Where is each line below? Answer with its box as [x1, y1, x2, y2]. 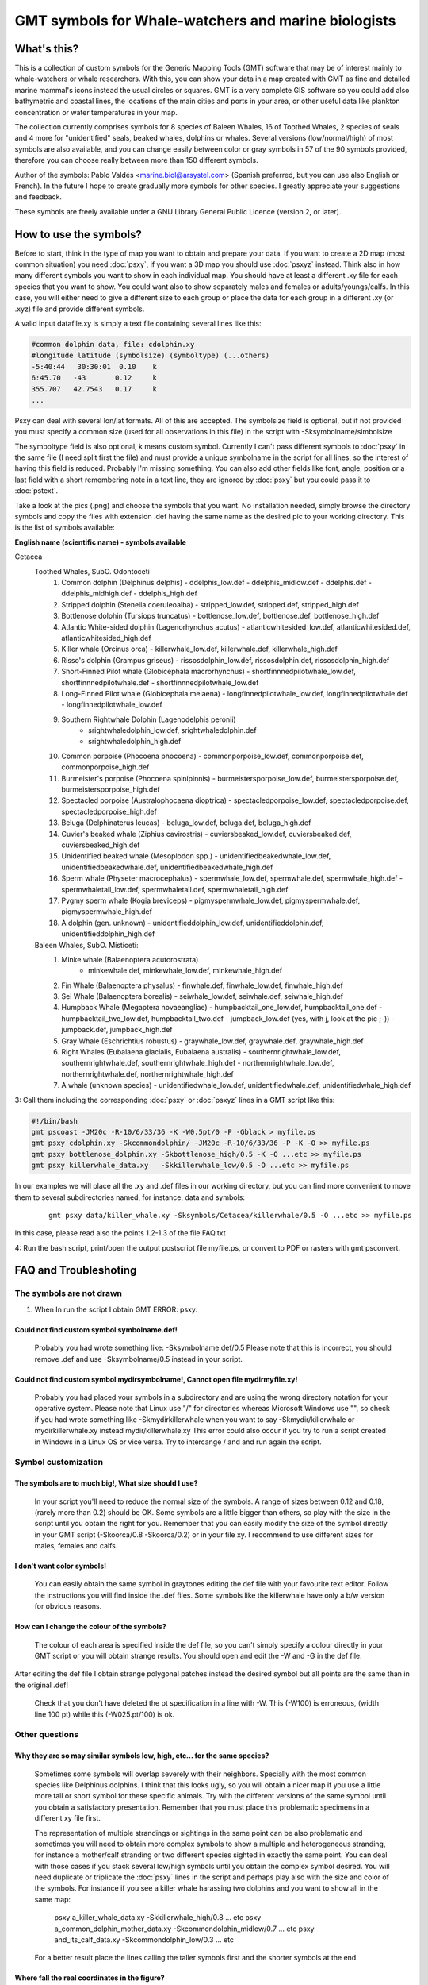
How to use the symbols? [14, 227, 142, 241]
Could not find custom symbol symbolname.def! [14, 1324, 178, 1334]
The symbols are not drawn [14, 1288, 123, 1299]
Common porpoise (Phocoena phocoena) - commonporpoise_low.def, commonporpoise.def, [61, 751, 364, 761]
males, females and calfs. [34, 1541, 118, 1551]
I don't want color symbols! [14, 1561, 107, 1571]
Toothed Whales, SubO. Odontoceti [34, 566, 150, 576]
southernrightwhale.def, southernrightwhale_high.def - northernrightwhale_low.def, [61, 1058, 334, 1068]
